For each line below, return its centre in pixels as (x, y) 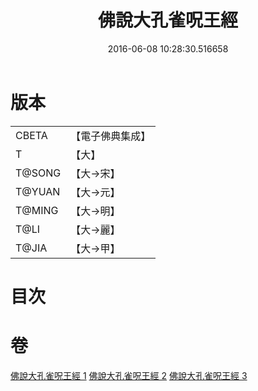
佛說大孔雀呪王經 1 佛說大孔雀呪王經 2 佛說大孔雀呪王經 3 (129, 375)
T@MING (37, 210)
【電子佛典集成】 (111, 136)
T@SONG (38, 173)
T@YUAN (38, 191)
